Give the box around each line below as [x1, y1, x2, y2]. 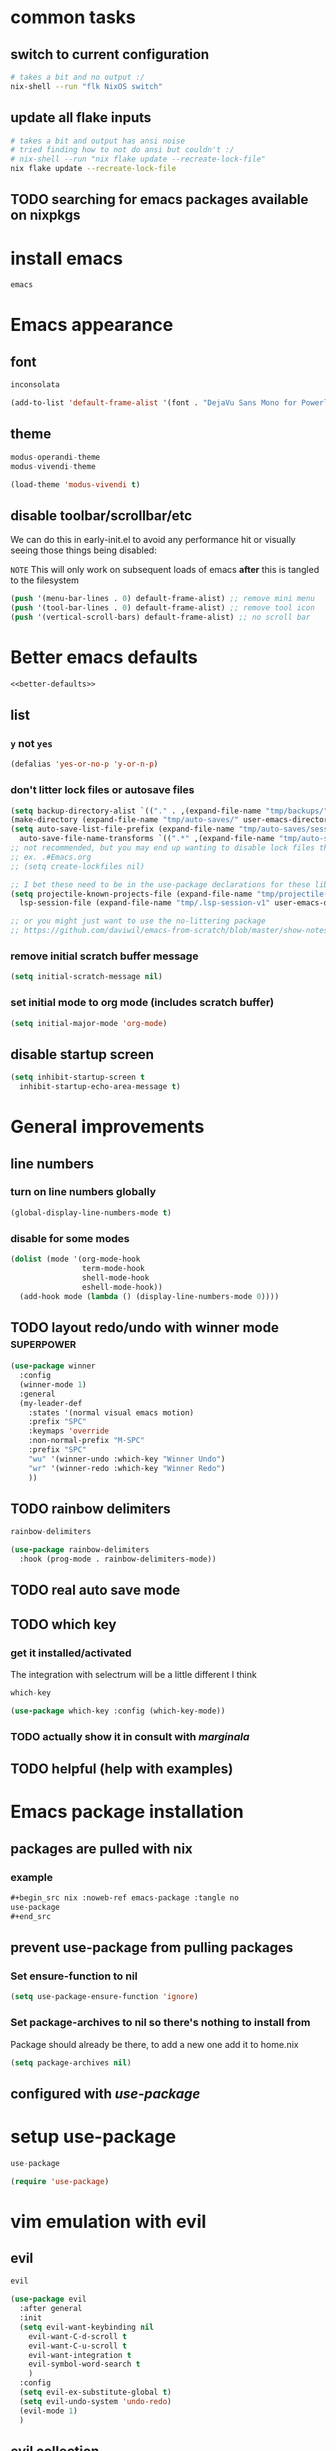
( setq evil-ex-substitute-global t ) [19, 2387, 172, 2398]
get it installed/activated [10, 1646, 132, 1660]
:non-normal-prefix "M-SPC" [28, 1436, 145, 1446]
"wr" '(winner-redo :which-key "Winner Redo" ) [28, 1463, 226, 1473]
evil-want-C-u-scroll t [28, 2341, 128, 2351]
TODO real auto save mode [10, 1582, 181, 1599]
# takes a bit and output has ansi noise [10, 136, 186, 146]
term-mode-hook [81, 1263, 145, 1273]
